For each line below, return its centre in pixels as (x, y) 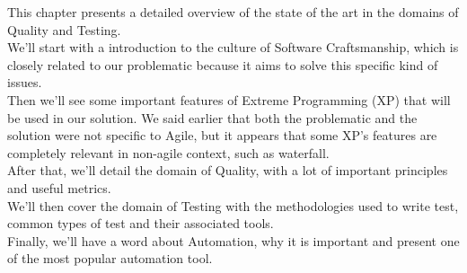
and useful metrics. (59, 187)
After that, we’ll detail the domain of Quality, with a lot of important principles (228, 170)
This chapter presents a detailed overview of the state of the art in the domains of (233, 12)
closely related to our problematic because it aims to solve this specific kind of (223, 64)
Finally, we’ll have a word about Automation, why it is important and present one (233, 240)
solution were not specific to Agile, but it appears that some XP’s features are (222, 135)
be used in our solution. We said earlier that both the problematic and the (212, 117)
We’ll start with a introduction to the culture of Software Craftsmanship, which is (233, 47)
